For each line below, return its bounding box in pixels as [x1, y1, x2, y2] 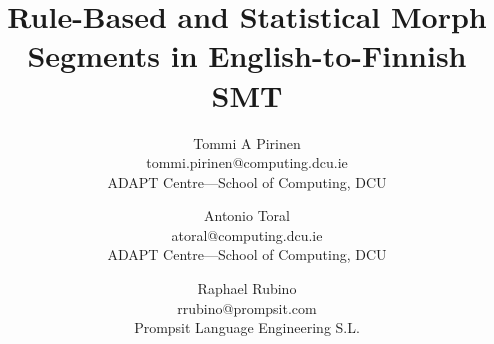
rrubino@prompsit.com [177, 297, 317, 318]
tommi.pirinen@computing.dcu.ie [146, 152, 348, 173]
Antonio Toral [203, 205, 290, 226]
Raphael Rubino [197, 278, 297, 299]
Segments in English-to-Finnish [27, 35, 467, 76]
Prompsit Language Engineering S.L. [134, 317, 360, 338]
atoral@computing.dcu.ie [171, 224, 323, 245]
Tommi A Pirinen [193, 132, 301, 153]
